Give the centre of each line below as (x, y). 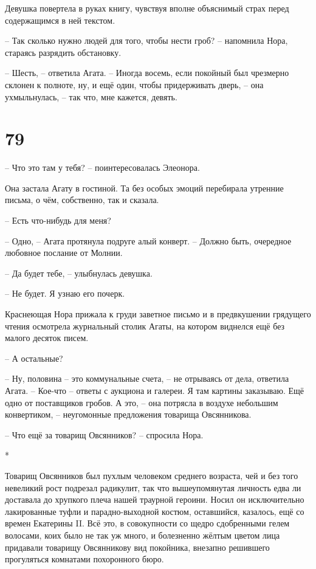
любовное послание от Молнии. (64, 253)
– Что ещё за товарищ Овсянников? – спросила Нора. (104, 434)
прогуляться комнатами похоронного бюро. (84, 559)
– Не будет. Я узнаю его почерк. (65, 293)
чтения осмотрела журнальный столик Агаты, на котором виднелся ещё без (145, 326)
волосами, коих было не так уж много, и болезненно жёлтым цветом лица (143, 535)
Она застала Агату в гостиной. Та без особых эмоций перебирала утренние (144, 188)
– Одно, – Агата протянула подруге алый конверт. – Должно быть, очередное (148, 240)
